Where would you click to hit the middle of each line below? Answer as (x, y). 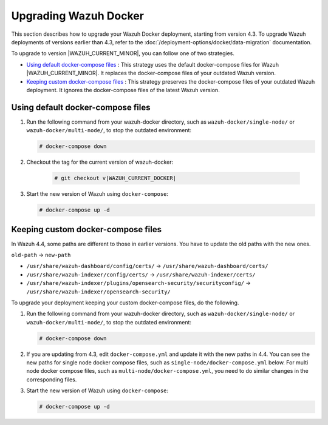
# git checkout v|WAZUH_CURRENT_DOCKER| (115, 178)
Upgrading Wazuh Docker (77, 16)
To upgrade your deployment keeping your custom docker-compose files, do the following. (125, 303)
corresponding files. (52, 380)
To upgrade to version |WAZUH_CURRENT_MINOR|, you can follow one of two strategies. (123, 53)
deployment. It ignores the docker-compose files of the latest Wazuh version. (123, 90)
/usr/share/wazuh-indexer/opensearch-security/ (99, 292)
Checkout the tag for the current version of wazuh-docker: (100, 162)
